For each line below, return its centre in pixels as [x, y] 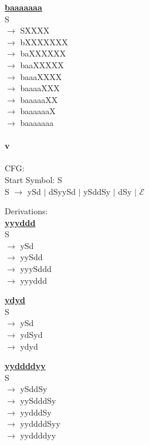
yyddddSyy [40, 424]
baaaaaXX [39, 99]
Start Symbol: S [33, 179]
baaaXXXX [41, 76]
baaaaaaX [38, 111]
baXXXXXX [43, 53]
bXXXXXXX [44, 41]
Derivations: [26, 211]
